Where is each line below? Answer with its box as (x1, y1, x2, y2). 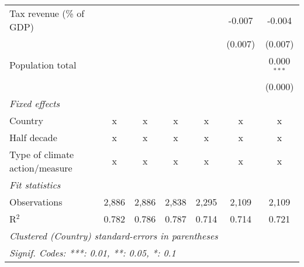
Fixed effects (9, 96, 60, 110)
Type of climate (9, 147, 74, 161)
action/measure (9, 160, 72, 174)
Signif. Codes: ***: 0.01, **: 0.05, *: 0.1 (9, 245, 176, 259)
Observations (9, 194, 63, 208)
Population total (9, 58, 77, 72)
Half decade (9, 130, 57, 144)
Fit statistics (9, 177, 61, 191)
